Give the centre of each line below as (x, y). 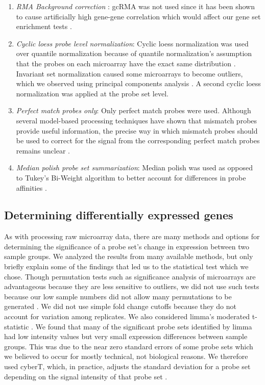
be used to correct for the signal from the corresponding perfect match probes (138, 140)
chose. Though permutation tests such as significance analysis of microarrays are (130, 276)
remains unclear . (43, 150)
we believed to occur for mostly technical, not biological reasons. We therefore (126, 356)
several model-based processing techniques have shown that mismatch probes (137, 120)
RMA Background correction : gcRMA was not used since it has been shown (135, 6)
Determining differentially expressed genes (119, 215)
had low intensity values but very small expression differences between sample (126, 336)
